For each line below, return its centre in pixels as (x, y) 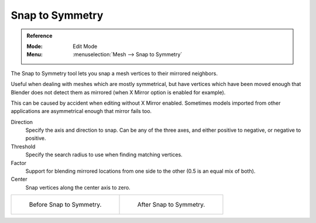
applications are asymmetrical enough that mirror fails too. (81, 111)
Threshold (23, 146)
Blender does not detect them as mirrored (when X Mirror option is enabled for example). (118, 92)
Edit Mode (85, 46)
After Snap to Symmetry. (171, 205)
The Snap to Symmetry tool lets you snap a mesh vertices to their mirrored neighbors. (114, 73)
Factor (18, 163)
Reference (39, 36)
